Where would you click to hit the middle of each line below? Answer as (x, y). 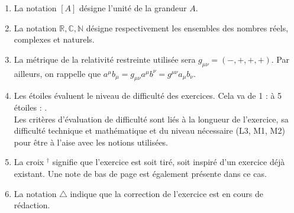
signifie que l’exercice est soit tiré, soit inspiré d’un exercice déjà (169, 162)
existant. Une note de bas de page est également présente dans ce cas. (140, 173)
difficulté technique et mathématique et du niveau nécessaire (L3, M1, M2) (149, 130)
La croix (29, 162)
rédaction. (32, 205)
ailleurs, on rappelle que (57, 73)
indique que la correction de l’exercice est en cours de (167, 193)
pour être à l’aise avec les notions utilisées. (91, 142)
